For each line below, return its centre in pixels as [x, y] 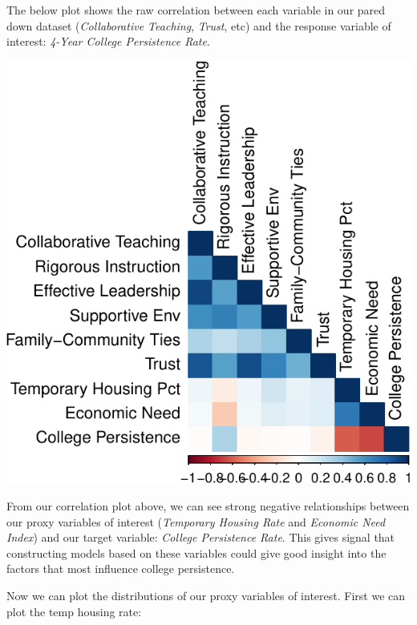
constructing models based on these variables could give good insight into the [196, 552]
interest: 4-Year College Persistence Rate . [108, 41]
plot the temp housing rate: [74, 611]
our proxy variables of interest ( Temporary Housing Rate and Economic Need [196, 521]
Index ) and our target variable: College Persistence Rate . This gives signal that [201, 537]
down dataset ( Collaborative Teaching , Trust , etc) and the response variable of [199, 25]
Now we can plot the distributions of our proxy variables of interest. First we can [206, 596]
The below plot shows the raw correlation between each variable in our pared [196, 10]
